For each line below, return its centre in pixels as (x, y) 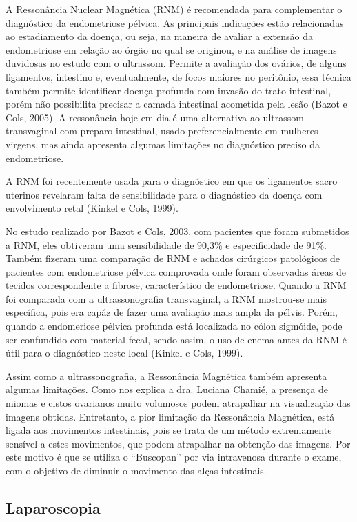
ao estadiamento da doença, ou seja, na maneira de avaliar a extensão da (159, 36)
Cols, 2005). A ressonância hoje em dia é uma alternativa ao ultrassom (155, 117)
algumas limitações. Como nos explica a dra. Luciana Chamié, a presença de (167, 389)
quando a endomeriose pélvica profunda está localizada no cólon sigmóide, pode (174, 326)
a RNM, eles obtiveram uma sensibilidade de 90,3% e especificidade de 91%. (166, 244)
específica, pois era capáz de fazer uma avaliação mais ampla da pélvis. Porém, (172, 312)
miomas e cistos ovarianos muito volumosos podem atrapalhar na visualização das (178, 403)
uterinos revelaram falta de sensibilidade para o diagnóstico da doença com (164, 194)
